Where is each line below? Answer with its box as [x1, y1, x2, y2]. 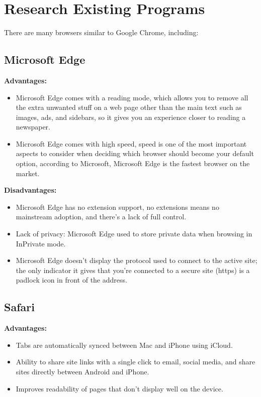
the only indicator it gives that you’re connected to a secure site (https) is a [16, 264, 250, 275]
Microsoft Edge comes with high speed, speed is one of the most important [16, 138, 247, 149]
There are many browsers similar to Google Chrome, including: [4, 27, 199, 38]
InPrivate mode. [16, 238, 66, 248]
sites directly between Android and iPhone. [16, 366, 149, 376]
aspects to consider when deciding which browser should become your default [16, 148, 254, 159]
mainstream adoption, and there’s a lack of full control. [16, 211, 187, 222]
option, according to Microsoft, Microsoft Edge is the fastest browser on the [16, 158, 250, 169]
